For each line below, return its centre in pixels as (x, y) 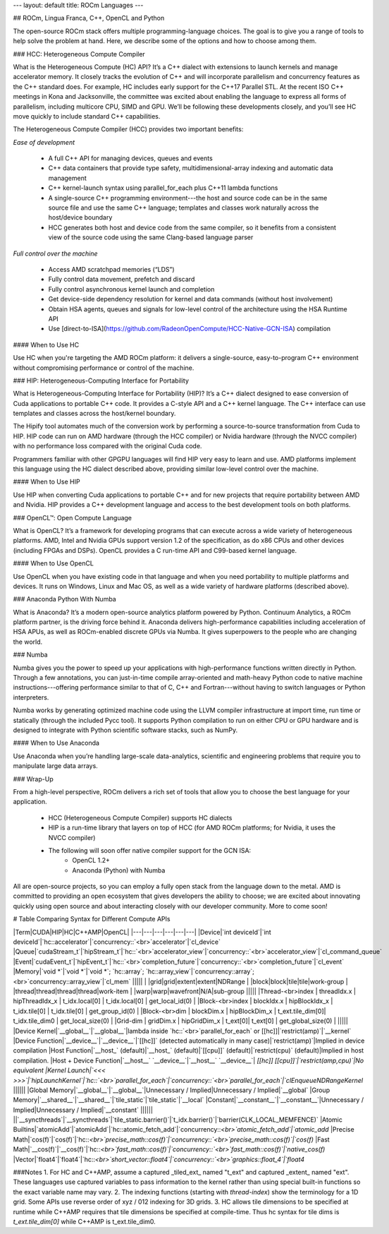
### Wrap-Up (33, 779)
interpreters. (31, 697)
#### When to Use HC (46, 345)
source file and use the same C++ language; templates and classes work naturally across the (184, 208)
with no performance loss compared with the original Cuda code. (107, 446)
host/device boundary (80, 217)
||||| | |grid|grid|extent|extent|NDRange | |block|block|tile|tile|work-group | (240, 981)
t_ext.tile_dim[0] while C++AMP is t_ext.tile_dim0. (85, 1221)
